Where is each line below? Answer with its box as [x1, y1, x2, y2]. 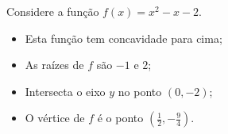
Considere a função [6, 3, 99, 19]
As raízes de [25, 56, 84, 73]
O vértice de [25, 109, 85, 126]
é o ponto [97, 109, 144, 126]
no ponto [118, 82, 162, 99]
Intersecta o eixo [25, 82, 106, 99]
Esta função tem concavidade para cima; [25, 29, 222, 46]
